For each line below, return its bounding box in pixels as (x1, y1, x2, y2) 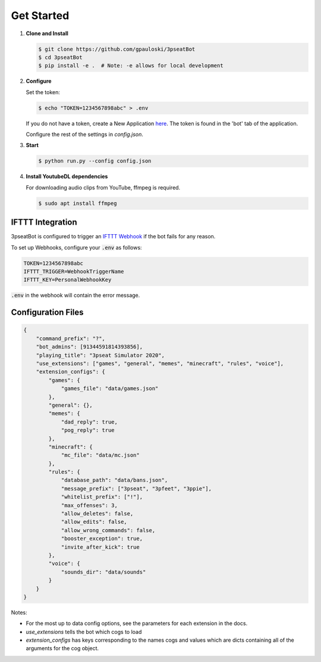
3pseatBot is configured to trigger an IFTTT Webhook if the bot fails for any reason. (11, 233, 216, 240)
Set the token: (26, 88, 61, 95)
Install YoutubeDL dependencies (26, 173, 108, 180)
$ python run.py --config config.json (38, 158, 152, 164)
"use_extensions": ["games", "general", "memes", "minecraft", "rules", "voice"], (36, 360, 284, 366)
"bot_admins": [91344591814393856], (36, 343, 143, 350)
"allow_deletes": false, (61, 510, 134, 517)
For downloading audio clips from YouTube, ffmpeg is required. (26, 184, 181, 191)
